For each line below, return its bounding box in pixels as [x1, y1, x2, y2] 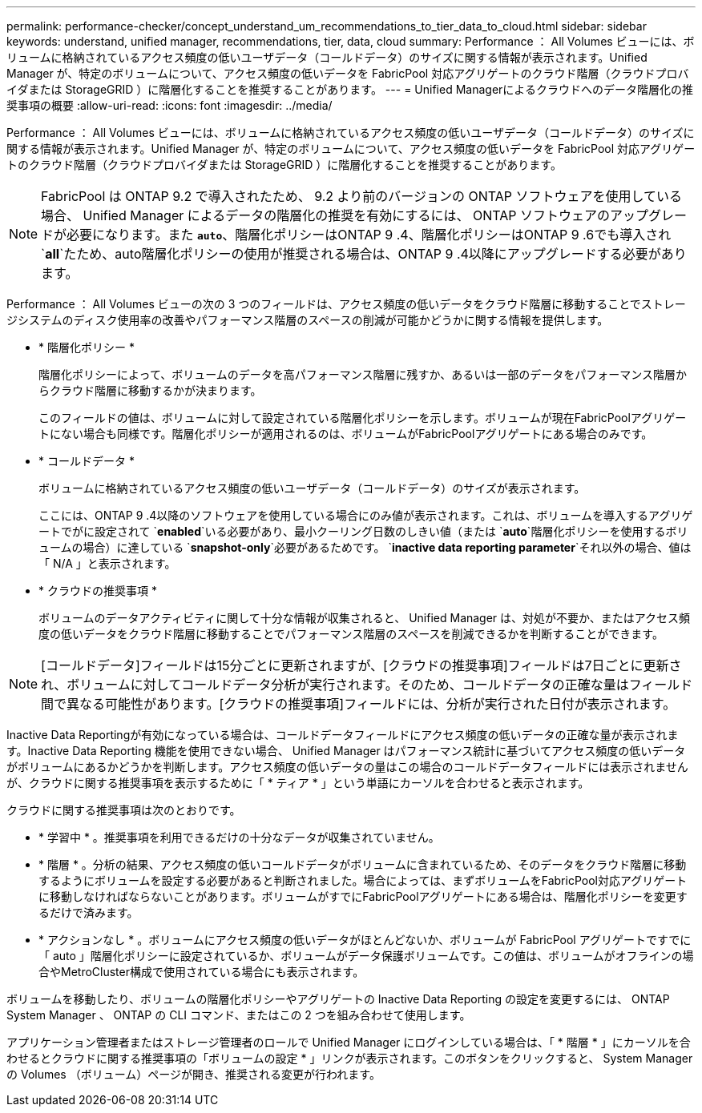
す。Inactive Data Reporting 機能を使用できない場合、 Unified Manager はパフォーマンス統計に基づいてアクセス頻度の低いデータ [6, 744, 686, 757]
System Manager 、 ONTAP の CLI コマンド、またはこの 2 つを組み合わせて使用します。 [6, 1008, 471, 1022]
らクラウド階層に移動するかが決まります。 [38, 384, 262, 397]
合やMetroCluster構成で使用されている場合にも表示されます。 [38, 965, 365, 978]
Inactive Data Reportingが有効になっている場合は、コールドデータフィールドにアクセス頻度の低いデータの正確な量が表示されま [6, 728, 679, 741]
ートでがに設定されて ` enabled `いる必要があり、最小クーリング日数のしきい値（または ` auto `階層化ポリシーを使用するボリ [38, 524, 688, 538]
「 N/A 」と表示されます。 [38, 556, 176, 570]
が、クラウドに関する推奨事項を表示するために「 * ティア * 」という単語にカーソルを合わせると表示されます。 [6, 776, 590, 790]
